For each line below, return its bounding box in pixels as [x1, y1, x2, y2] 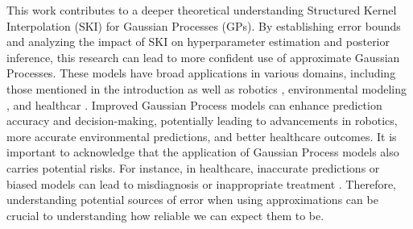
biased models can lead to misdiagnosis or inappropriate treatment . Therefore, [6, 175, 397, 192]
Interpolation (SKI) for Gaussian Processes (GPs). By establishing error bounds [6, 17, 401, 34]
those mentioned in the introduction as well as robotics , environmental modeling [6, 80, 407, 97]
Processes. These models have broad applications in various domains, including [6, 65, 396, 81]
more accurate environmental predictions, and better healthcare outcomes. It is [6, 127, 397, 144]
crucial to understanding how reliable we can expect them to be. [6, 206, 324, 223]
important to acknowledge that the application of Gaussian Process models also [6, 144, 399, 160]
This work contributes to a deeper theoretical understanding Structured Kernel [6, 2, 397, 18]
